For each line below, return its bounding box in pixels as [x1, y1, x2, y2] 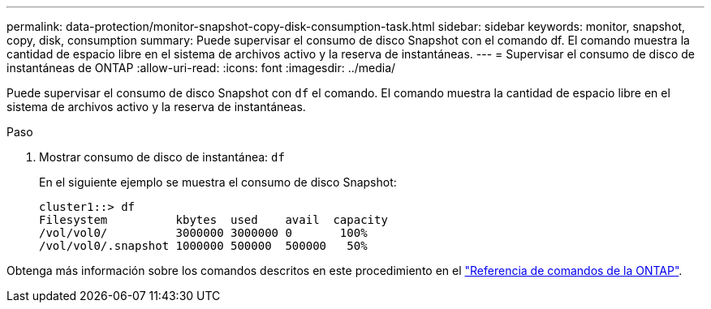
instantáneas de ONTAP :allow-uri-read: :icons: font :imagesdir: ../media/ [6, 61, 396, 75]
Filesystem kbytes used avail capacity [39, 213, 388, 226]
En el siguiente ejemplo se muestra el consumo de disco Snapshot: [39, 175, 397, 189]
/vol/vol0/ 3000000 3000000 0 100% [39, 226, 368, 239]
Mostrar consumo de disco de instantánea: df [39, 150, 285, 164]
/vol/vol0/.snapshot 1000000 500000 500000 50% [39, 239, 368, 252]
